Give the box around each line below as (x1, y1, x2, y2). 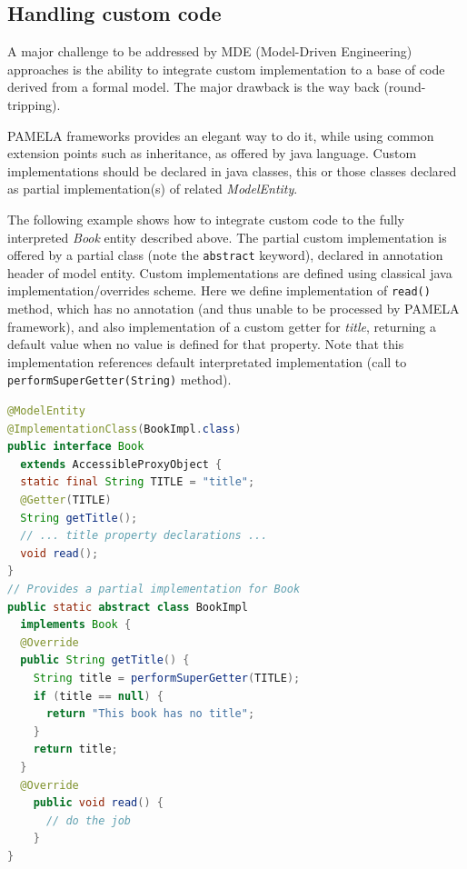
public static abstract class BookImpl (7, 600, 248, 614)
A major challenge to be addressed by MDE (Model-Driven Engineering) (7, 42, 412, 61)
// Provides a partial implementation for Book (7, 583, 301, 596)
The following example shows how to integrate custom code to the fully (7, 209, 404, 228)
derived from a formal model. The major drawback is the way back (7, 77, 380, 96)
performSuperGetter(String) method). (7, 370, 232, 389)
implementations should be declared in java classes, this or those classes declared (7, 161, 457, 180)
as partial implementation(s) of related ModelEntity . (7, 179, 298, 198)
